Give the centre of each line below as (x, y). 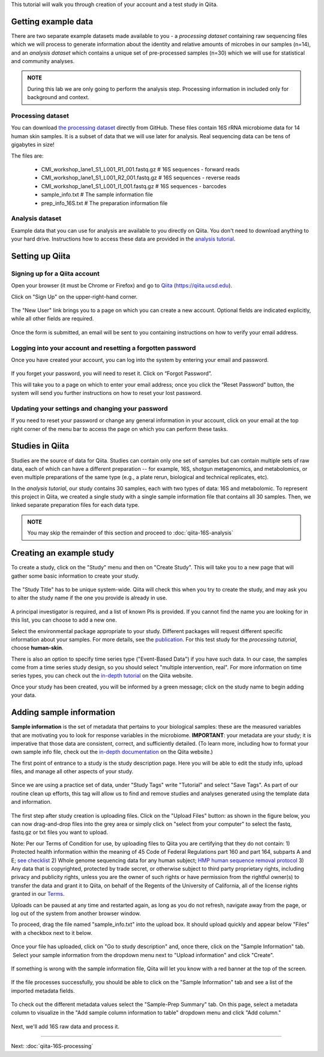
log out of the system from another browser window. (76, 913)
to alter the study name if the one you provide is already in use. (89, 598)
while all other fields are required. (52, 319)
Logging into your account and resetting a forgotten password (103, 348)
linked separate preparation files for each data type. (75, 505)
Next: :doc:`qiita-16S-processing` (52, 1046)
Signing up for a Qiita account (55, 274)
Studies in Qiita (40, 446)
